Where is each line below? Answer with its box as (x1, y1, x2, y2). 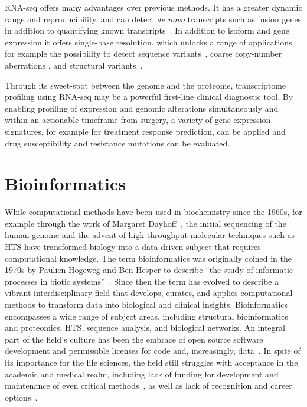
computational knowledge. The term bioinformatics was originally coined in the (5, 252, 292, 264)
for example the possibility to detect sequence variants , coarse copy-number (5, 47, 282, 60)
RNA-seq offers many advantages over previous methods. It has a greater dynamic (5, 1, 302, 13)
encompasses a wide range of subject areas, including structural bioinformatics (5, 310, 288, 322)
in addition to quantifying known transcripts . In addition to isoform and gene (5, 24, 289, 37)
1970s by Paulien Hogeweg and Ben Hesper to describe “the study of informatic (5, 263, 293, 276)
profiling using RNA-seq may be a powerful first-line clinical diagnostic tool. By (5, 90, 293, 103)
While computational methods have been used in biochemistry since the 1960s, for (5, 206, 302, 218)
